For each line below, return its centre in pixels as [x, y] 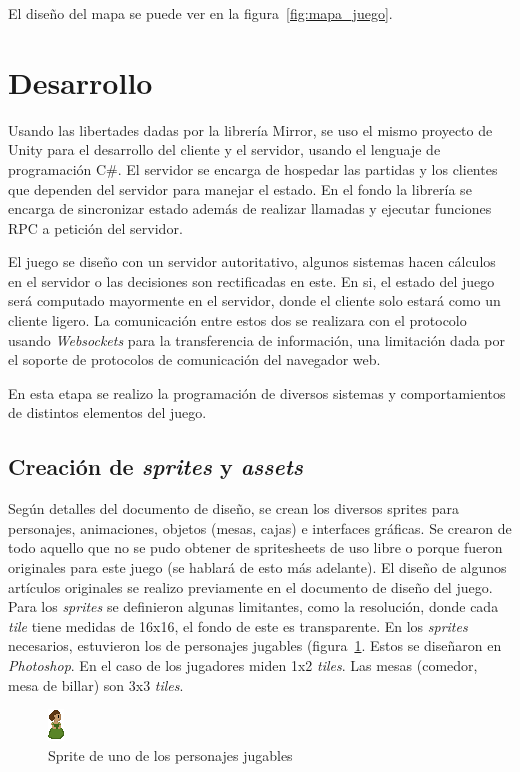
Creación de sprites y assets [156, 466]
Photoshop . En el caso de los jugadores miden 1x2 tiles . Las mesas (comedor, [243, 664]
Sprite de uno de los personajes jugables [170, 754]
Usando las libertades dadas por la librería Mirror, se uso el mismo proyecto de [250, 129]
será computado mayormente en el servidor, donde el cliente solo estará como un [254, 300]
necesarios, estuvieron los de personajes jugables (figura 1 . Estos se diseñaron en [255, 645]
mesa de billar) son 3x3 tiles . [96, 684]
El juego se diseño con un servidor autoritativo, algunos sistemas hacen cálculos [252, 261]
